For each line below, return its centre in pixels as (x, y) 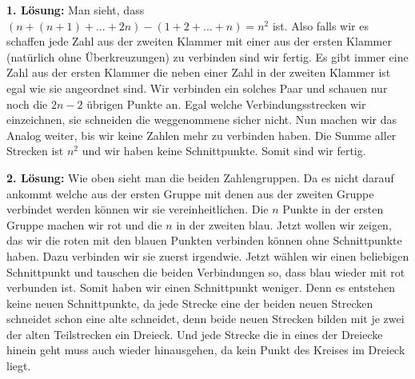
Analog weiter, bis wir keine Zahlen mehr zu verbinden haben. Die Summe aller (202, 135)
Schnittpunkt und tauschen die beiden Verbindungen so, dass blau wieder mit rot (206, 271)
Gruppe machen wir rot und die (84, 224)
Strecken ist (35, 151)
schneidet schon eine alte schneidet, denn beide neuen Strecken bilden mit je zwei (206, 319)
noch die (27, 104)
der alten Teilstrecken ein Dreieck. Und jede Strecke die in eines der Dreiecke (195, 334)
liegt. (19, 366)
